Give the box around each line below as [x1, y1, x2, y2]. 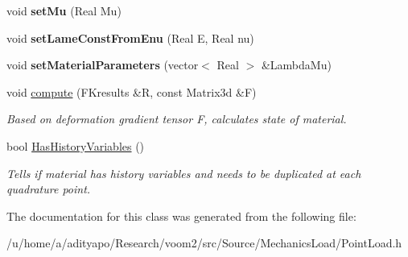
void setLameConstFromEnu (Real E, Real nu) [6, 29, 254, 46]
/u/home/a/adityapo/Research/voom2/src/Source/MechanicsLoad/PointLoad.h [6, 234, 402, 251]
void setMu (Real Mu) [6, 2, 122, 19]
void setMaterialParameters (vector [6, 56, 199, 73]
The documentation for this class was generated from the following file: [6, 207, 356, 224]
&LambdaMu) [261, 56, 332, 73]
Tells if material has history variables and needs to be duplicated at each [6, 164, 361, 181]
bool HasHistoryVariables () [6, 137, 145, 154]
